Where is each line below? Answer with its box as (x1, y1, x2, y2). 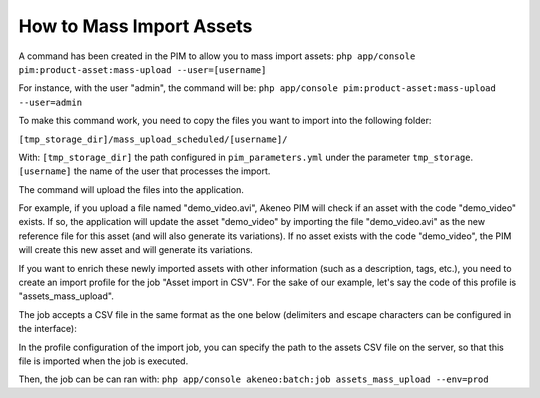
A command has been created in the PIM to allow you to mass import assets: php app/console (18, 50, 416, 62)
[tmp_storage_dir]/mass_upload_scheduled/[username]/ (18, 133, 288, 145)
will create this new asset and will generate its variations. (18, 244, 254, 256)
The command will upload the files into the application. (18, 183, 244, 195)
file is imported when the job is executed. (18, 355, 189, 367)
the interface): (18, 323, 77, 335)
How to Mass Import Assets (18, 15, 253, 37)
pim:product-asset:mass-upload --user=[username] (18, 64, 267, 75)
